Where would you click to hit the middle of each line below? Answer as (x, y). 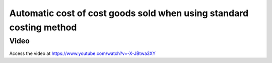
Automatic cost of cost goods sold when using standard (129, 13)
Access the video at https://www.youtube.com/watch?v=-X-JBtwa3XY (82, 53)
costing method (43, 27)
